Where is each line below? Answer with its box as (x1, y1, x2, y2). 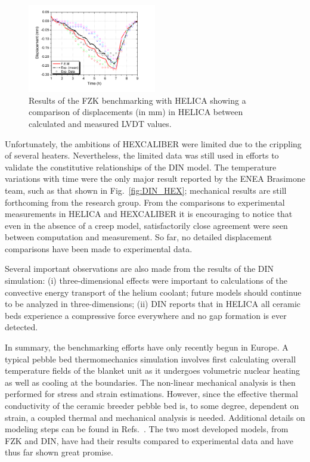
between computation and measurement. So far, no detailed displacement (5, 231, 272, 243)
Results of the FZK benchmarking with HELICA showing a (29, 94, 246, 106)
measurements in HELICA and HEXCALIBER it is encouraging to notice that (5, 207, 293, 220)
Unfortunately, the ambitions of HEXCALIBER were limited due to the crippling (5, 137, 302, 150)
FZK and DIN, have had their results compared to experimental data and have (5, 434, 294, 447)
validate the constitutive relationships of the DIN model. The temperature (5, 160, 277, 173)
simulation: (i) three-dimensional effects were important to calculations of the (5, 274, 288, 287)
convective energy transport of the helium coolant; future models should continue (5, 286, 302, 298)
